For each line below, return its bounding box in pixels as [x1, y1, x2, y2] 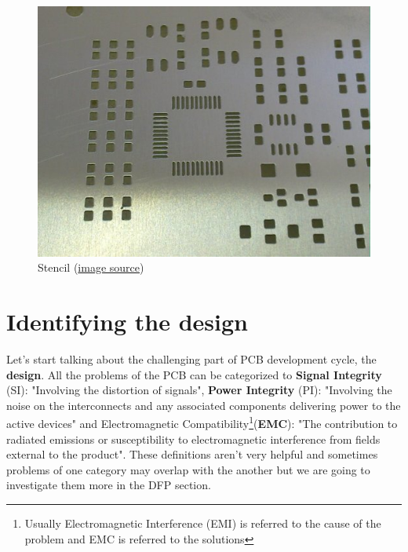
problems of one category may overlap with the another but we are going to [6, 461, 370, 477]
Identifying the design [6, 305, 248, 337]
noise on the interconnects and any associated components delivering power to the [6, 397, 401, 413]
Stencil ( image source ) [38, 259, 144, 276]
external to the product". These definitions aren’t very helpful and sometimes [6, 446, 378, 462]
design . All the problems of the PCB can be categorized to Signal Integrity [6, 366, 382, 382]
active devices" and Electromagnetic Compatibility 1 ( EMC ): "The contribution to [6, 413, 398, 431]
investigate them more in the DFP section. [6, 477, 211, 493]
